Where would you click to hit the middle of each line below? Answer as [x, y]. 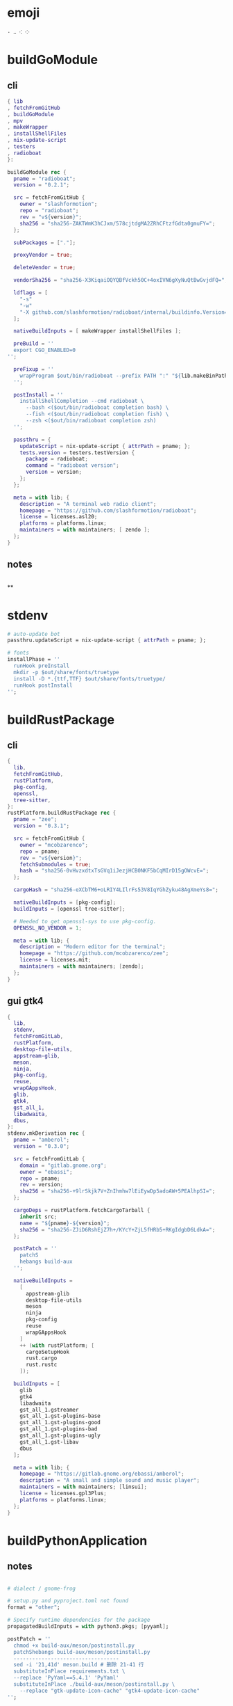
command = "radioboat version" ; [72, 465]
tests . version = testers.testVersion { [77, 453]
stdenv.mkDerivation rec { [46, 1133]
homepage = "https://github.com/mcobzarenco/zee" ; [94, 954]
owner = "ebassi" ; [46, 1172]
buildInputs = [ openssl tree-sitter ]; [70, 909]
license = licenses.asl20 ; [59, 517]
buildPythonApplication [77, 1541]
